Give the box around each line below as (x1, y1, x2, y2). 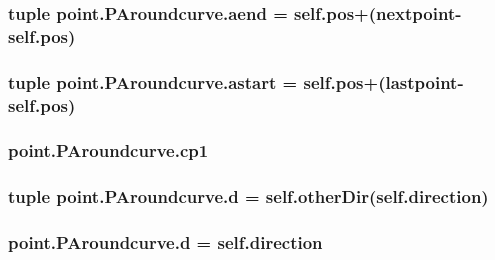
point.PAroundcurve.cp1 (8, 138, 209, 163)
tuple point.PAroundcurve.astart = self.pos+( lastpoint (8, 69, 458, 94)
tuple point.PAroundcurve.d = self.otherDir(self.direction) (8, 184, 489, 209)
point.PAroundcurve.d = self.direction (8, 230, 323, 255)
